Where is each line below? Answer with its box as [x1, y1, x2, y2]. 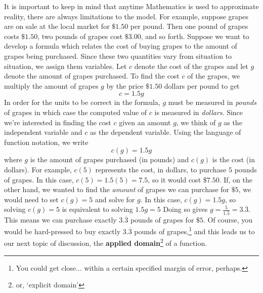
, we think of [176, 117, 216, 127]
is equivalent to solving [62, 204, 133, 214]
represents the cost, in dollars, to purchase [95, 164, 227, 174]
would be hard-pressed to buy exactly [4, 226, 121, 236]
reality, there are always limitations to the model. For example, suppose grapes [4, 11, 248, 21]
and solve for [95, 194, 135, 204]
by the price [106, 80, 144, 91]
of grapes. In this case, [4, 174, 74, 185]
